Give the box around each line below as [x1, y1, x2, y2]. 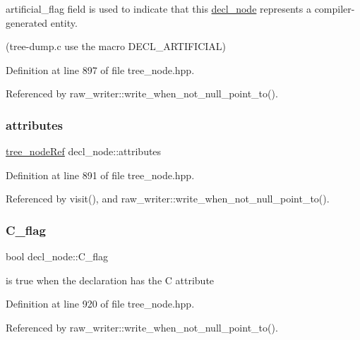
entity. [50, 15, 78, 30]
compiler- [314, 1, 355, 16]
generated [6, 15, 48, 30]
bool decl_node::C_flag [6, 249, 109, 264]
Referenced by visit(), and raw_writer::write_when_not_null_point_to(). [6, 191, 330, 206]
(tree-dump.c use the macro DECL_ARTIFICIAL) [6, 39, 227, 54]
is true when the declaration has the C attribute [6, 272, 215, 287]
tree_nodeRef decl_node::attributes [6, 144, 162, 159]
